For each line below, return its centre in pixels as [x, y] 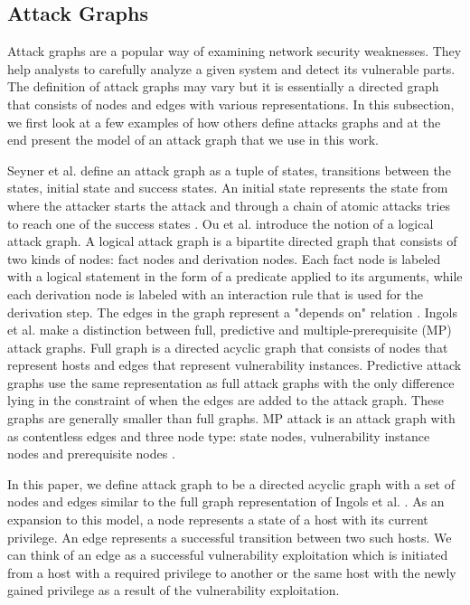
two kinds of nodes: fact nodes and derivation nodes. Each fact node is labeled [224, 258]
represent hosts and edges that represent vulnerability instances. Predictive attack [235, 365]
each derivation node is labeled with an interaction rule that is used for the [216, 293]
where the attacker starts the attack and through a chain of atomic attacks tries [229, 205]
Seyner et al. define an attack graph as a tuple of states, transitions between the [229, 170]
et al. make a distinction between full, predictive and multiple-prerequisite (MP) [230, 330]
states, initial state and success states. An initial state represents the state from [228, 188]
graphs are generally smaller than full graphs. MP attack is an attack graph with [231, 418]
